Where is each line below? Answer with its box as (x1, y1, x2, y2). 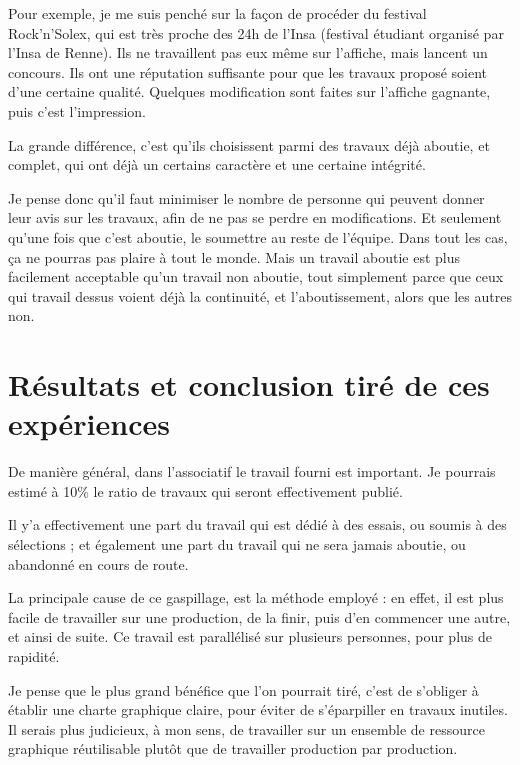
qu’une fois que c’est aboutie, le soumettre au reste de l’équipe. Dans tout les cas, (8, 226, 508, 247)
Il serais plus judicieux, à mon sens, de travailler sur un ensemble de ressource (8, 718, 485, 739)
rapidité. (8, 645, 60, 666)
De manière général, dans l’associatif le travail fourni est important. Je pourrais (8, 461, 496, 482)
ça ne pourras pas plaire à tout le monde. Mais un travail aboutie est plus (8, 246, 461, 267)
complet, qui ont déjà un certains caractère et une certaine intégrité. (8, 154, 426, 175)
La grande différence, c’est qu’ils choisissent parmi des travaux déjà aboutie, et (8, 134, 490, 155)
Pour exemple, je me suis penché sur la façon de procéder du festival (8, 3, 427, 23)
